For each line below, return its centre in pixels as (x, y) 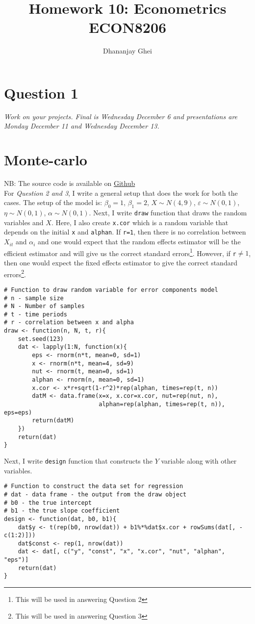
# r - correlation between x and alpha (69, 323)
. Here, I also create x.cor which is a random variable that (140, 222)
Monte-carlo (46, 160)
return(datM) (53, 421)
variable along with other (199, 460)
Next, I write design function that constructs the (78, 460)
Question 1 (41, 92)
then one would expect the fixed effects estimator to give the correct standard (121, 263)
